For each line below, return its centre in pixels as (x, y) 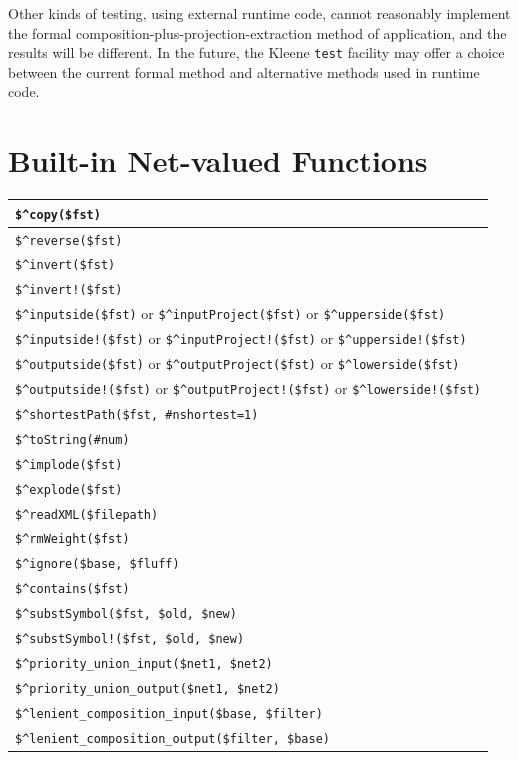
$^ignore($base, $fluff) (97, 564)
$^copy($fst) (58, 214)
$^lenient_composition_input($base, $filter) (169, 713)
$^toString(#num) (72, 439)
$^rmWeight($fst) (72, 539)
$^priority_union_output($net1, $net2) (147, 688)
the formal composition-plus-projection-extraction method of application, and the (257, 32)
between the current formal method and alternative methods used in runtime (244, 71)
